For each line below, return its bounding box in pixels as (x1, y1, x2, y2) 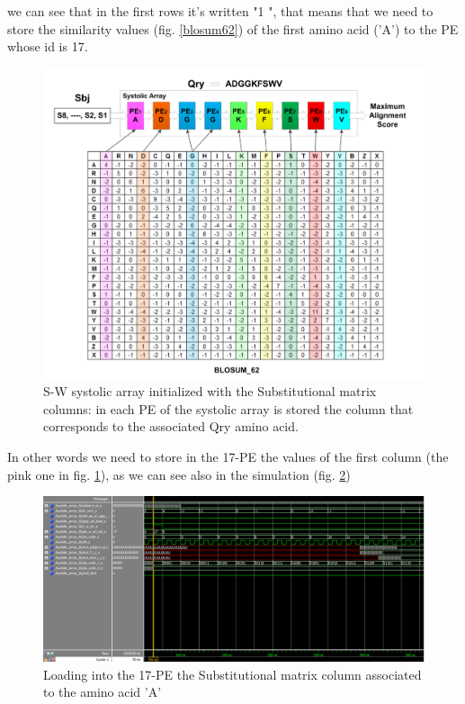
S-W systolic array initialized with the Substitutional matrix (43, 382, 377, 401)
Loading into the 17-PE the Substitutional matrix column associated (43, 664, 422, 683)
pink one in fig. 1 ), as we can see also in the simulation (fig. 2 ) (7, 465, 351, 483)
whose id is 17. (7, 37, 88, 56)
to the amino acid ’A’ (43, 682, 162, 701)
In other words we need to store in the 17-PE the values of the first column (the (7, 447, 449, 465)
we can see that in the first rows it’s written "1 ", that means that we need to (7, 2, 434, 20)
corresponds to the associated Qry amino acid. (43, 417, 299, 436)
